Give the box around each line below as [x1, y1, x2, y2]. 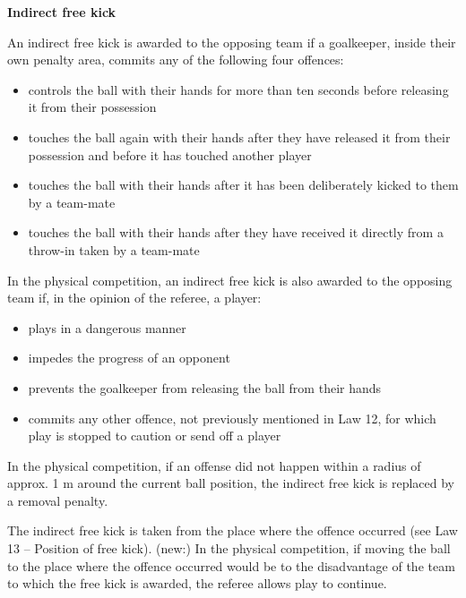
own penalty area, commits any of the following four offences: [7, 50, 344, 69]
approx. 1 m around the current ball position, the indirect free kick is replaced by [7, 474, 455, 492]
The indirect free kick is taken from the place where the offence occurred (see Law [7, 521, 458, 540]
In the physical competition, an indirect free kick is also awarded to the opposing [7, 270, 453, 289]
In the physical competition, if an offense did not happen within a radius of [7, 456, 421, 474]
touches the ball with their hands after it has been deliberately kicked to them [28, 175, 459, 194]
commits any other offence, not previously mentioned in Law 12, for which [28, 408, 436, 427]
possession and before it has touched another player [28, 145, 312, 164]
